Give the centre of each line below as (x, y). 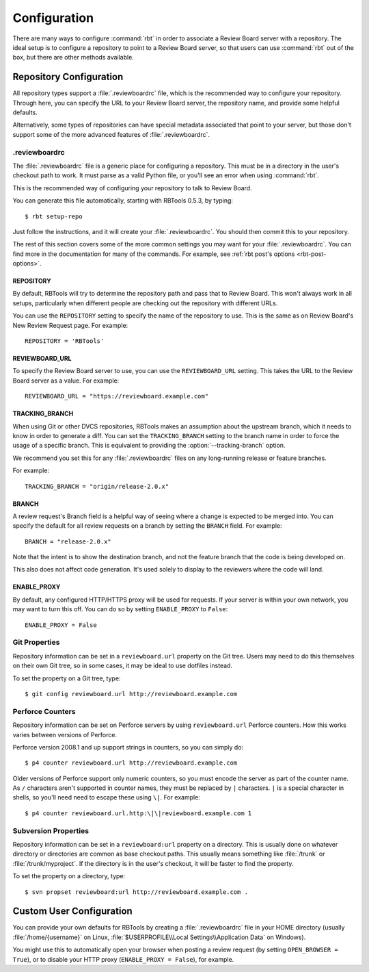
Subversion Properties (51, 830)
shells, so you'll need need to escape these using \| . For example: (107, 797)
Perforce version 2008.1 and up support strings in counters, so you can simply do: (128, 747)
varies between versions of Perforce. (65, 734)
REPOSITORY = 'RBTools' (65, 341)
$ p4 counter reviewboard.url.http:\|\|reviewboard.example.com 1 (138, 813)
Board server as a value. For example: (66, 381)
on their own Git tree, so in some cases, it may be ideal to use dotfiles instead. (122, 666)
